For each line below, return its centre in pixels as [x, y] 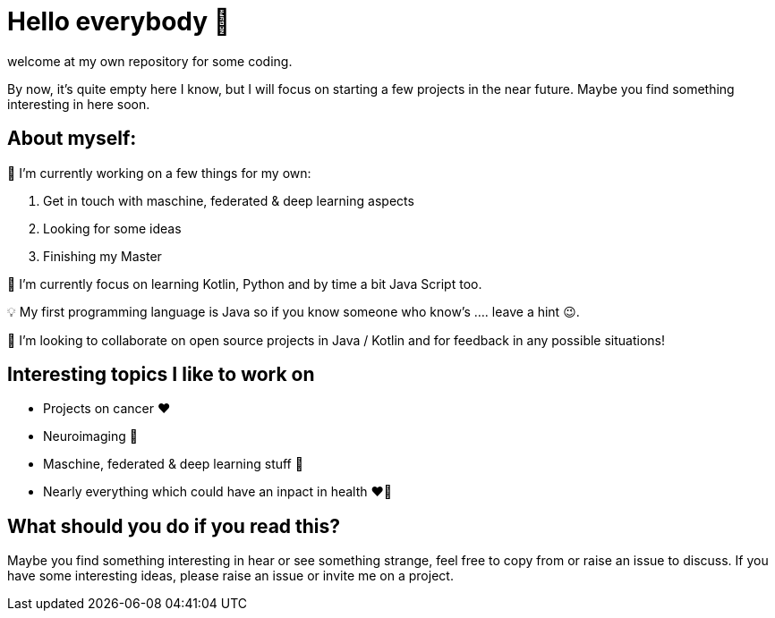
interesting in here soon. [79, 104]
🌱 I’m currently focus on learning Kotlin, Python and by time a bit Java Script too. [245, 284]
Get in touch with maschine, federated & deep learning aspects [229, 200]
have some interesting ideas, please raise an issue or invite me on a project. [230, 576]
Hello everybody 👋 [119, 21]
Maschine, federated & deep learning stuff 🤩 [173, 464]
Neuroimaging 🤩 [90, 436]
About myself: [72, 139]
